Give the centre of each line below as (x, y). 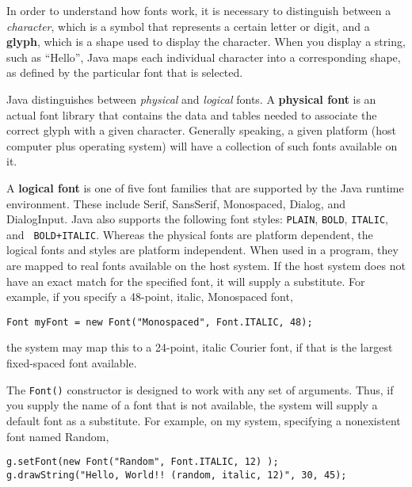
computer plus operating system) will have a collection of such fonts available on (202, 145)
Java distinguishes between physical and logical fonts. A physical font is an (191, 99)
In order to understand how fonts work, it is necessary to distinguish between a (199, 10)
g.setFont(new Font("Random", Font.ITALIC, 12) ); (143, 462)
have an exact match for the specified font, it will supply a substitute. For (186, 281)
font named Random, (58, 436)
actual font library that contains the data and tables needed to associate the (192, 114)
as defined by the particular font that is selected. (125, 72)
